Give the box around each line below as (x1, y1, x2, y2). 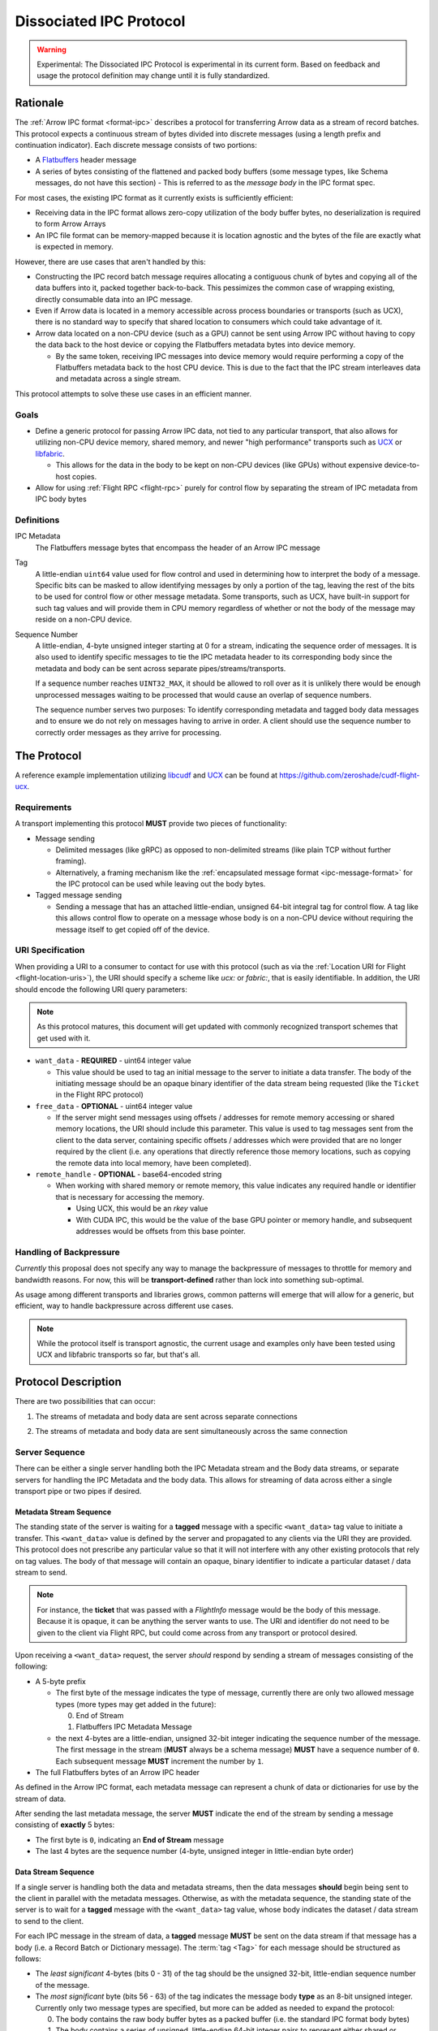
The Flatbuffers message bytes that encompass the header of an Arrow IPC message (35, 543, 320, 552)
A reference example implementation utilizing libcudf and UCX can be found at (15, 770, 278, 780)
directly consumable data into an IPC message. (35, 294, 193, 304)
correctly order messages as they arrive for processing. (35, 727, 222, 737)
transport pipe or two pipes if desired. (15, 1487, 142, 1496)
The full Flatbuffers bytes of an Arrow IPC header (35, 1767, 200, 1777)
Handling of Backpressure (15, 1246, 121, 1258)
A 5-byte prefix (35, 1676, 87, 1686)
